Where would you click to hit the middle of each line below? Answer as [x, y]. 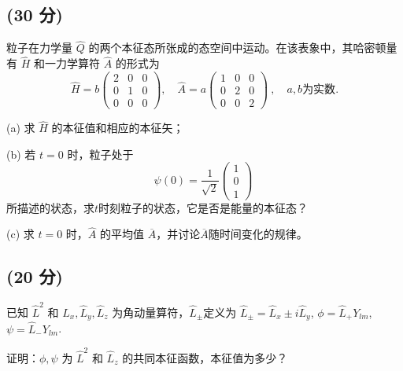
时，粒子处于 [100, 154]
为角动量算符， [151, 312]
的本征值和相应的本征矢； [118, 128]
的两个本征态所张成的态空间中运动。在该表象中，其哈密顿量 [243, 48]
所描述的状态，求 [50, 207]
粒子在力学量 [39, 48]
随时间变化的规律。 [258, 234]
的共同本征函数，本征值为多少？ [205, 357]
